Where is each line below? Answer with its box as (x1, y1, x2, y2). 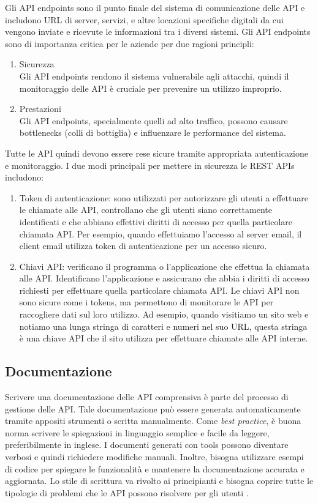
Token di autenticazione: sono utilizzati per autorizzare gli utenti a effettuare (19, 191, 308, 204)
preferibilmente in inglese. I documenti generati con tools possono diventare (5, 438, 289, 451)
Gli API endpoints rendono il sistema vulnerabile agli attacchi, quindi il (19, 69, 289, 82)
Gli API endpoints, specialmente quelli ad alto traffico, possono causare (19, 114, 288, 127)
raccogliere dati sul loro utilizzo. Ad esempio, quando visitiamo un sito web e (19, 308, 309, 321)
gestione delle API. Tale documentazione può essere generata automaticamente (5, 402, 301, 415)
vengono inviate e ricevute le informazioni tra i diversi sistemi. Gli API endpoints (5, 25, 311, 38)
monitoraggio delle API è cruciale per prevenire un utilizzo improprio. (19, 81, 282, 94)
